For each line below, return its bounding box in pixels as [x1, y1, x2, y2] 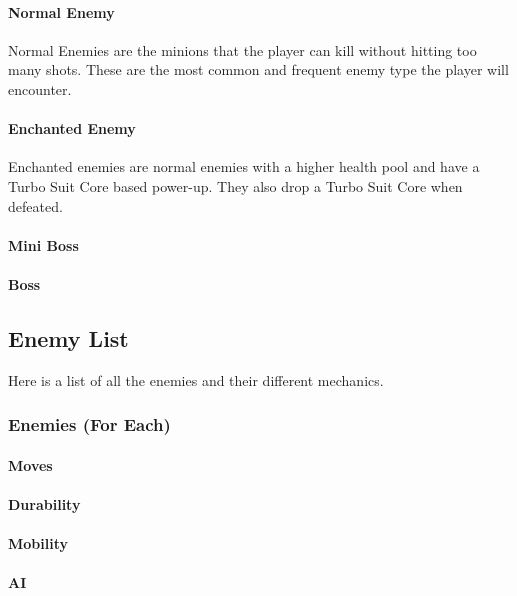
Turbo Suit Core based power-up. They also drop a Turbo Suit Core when [8, 175, 463, 196]
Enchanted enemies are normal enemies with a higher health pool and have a [8, 156, 480, 177]
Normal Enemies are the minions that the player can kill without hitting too [8, 39, 477, 60]
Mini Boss [8, 234, 79, 255]
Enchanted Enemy [8, 118, 136, 139]
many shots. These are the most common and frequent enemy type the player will [8, 59, 509, 80]
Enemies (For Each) [8, 412, 171, 437]
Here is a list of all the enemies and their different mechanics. [8, 369, 384, 390]
